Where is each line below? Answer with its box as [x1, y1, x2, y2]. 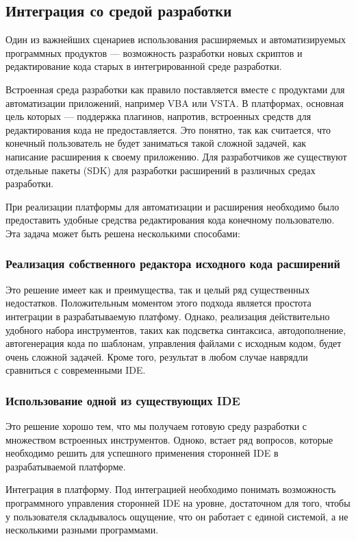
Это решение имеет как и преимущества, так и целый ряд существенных [5, 282, 310, 296]
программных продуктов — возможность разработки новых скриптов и [5, 45, 303, 60]
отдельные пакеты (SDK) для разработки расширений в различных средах [5, 163, 316, 177]
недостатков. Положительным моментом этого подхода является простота [5, 296, 311, 310]
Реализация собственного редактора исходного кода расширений [5, 255, 340, 272]
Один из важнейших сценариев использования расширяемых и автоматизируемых [5, 32, 346, 47]
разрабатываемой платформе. [5, 459, 126, 473]
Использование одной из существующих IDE [5, 392, 240, 409]
